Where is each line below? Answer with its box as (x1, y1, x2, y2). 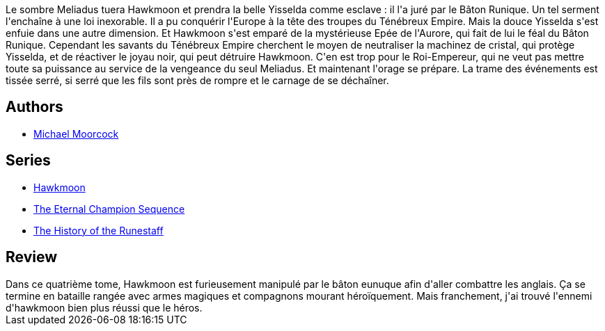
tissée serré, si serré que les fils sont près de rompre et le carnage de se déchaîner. (6, 74, 389, 86)
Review (6, 248, 58, 266)
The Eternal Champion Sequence (33, 202, 185, 215)
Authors (6, 98, 63, 116)
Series (6, 152, 51, 170)
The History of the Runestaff (33, 224, 164, 236)
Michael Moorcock (33, 127, 119, 140)
